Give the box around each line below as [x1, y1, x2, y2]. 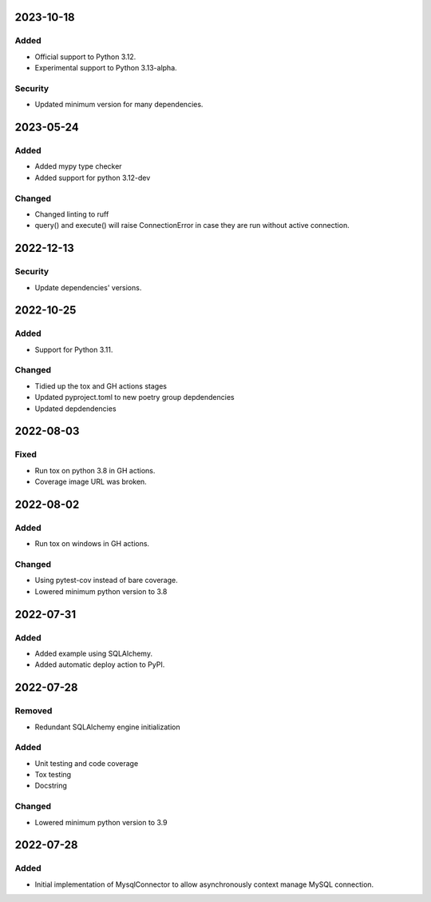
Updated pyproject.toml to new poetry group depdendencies [34, 393, 235, 402]
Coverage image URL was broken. [34, 477, 147, 487]
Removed [14, 705, 53, 716]
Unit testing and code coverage [34, 758, 139, 768]
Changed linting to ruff [34, 209, 109, 219]
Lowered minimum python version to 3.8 [34, 586, 168, 596]
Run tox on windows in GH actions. [34, 539, 150, 549]
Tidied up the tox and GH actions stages [34, 381, 168, 391]
